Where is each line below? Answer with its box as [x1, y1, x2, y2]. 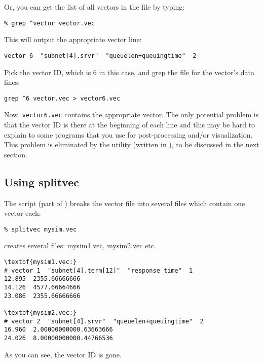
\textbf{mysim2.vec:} [4, 309, 77, 316]
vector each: [4, 208, 41, 218]
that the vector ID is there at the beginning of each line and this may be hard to [4, 119, 255, 129]
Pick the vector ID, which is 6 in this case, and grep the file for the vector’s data [4, 67, 254, 77]
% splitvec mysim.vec [4, 225, 77, 233]
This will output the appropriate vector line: [4, 34, 142, 45]
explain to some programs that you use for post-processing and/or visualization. [4, 129, 253, 140]
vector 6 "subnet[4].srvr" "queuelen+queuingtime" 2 [4, 52, 197, 59]
